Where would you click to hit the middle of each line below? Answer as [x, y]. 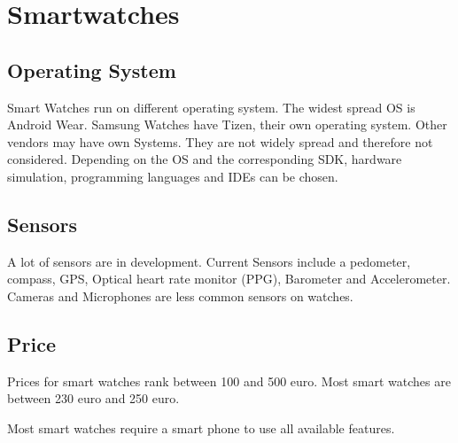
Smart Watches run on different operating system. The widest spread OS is [211, 107]
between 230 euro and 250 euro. [93, 398]
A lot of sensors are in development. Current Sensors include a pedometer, [209, 261]
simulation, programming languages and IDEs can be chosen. [173, 176]
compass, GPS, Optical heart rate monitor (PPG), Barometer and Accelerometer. [229, 279]
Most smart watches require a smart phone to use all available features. [201, 427]
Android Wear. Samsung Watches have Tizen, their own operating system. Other [227, 124]
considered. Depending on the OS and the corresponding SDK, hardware [205, 159]
